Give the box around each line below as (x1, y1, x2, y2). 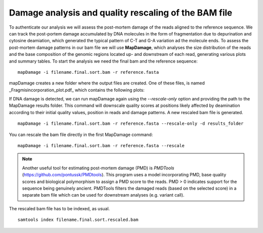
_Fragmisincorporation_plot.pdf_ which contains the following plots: (9, 87, 145, 93)
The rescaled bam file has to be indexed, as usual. (9, 205, 110, 211)
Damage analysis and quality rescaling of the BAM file (9, 7, 232, 18)
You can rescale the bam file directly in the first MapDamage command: (9, 132, 153, 137)
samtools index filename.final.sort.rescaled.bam (18, 217, 139, 223)
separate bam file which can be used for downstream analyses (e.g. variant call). (22, 192, 185, 198)
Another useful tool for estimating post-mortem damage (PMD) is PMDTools (22, 165, 175, 171)
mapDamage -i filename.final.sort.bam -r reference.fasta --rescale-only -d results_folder (18, 121, 244, 126)
